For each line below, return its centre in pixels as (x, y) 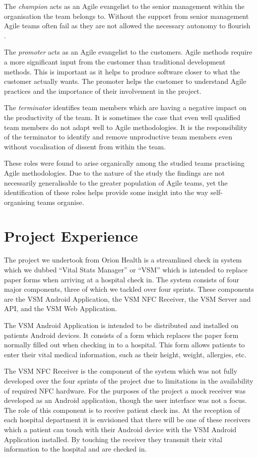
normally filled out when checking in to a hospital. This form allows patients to (125, 345)
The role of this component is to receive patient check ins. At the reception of (122, 410)
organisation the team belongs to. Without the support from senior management (127, 16)
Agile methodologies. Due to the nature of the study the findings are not (115, 172)
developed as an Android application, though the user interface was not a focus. (126, 400)
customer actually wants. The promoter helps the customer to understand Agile (125, 81)
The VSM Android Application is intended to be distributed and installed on (121, 325)
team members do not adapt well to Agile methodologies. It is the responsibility (126, 127)
